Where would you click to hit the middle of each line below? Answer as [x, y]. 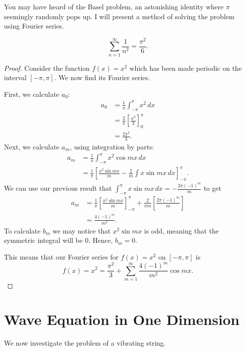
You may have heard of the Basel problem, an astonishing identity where [114, 6]
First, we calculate [32, 94]
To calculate [22, 230]
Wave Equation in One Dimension [122, 319]
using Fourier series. [34, 26]
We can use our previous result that [58, 188]
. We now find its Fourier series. [102, 77]
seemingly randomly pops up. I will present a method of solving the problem [119, 16]
